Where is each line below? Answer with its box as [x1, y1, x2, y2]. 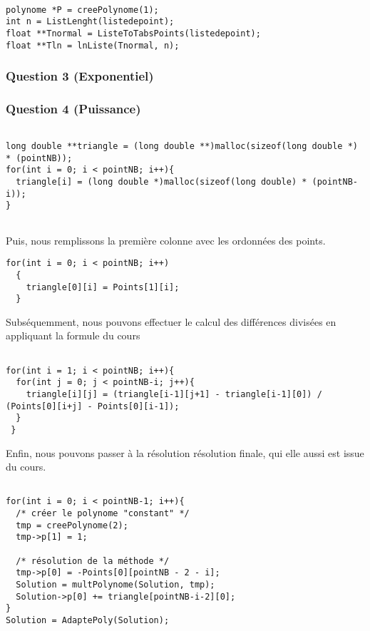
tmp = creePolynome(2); [16, 520, 128, 530]
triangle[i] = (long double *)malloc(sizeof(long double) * [16, 176, 307, 187]
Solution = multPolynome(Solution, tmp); [16, 580, 215, 590]
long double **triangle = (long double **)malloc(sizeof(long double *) [6, 141, 358, 151]
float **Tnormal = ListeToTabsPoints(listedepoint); [6, 28, 261, 39]
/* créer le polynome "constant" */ [16, 508, 190, 519]
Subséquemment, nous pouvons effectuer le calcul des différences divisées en [6, 314, 336, 329]
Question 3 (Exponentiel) [6, 67, 154, 85]
